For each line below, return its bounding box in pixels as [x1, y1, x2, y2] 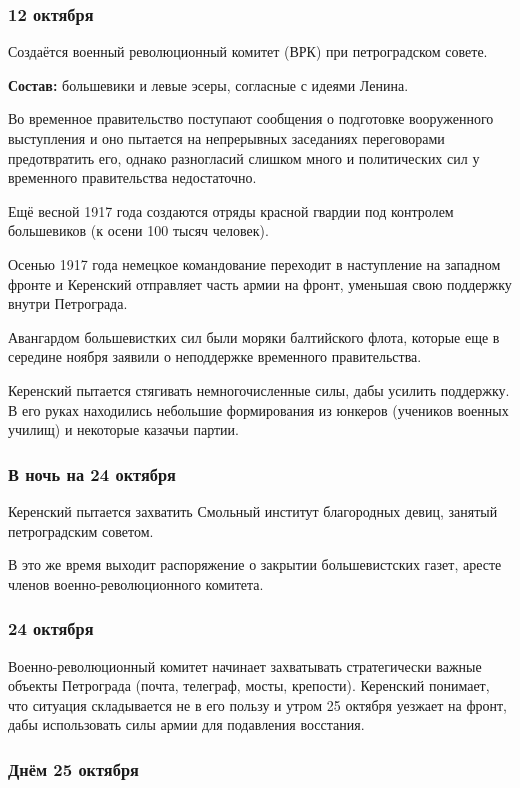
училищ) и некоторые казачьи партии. [8, 419, 239, 440]
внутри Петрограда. [8, 293, 128, 314]
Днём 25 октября [8, 756, 139, 781]
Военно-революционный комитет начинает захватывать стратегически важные [8, 655, 482, 676]
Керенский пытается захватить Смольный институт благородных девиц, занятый [8, 500, 498, 521]
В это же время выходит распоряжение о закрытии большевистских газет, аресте [8, 554, 502, 575]
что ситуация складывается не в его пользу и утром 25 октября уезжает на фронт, [8, 694, 507, 715]
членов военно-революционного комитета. [8, 573, 264, 594]
